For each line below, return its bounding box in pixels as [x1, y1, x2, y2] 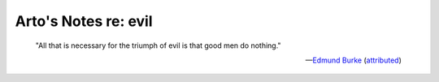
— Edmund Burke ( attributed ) [305, 55, 402, 65]
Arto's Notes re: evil [15, 12, 154, 30]
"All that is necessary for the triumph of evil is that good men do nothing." [35, 41, 281, 50]
